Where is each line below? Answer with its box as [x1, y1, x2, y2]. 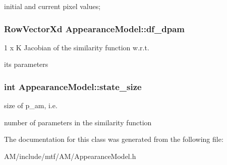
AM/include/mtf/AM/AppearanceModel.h [4, 151, 136, 161]
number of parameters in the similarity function [4, 117, 152, 127]
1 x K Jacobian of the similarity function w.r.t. [4, 42, 149, 52]
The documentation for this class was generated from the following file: [4, 134, 223, 144]
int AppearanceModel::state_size [4, 80, 142, 93]
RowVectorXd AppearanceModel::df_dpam [4, 22, 185, 35]
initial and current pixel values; [4, 1, 101, 11]
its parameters [4, 59, 48, 69]
